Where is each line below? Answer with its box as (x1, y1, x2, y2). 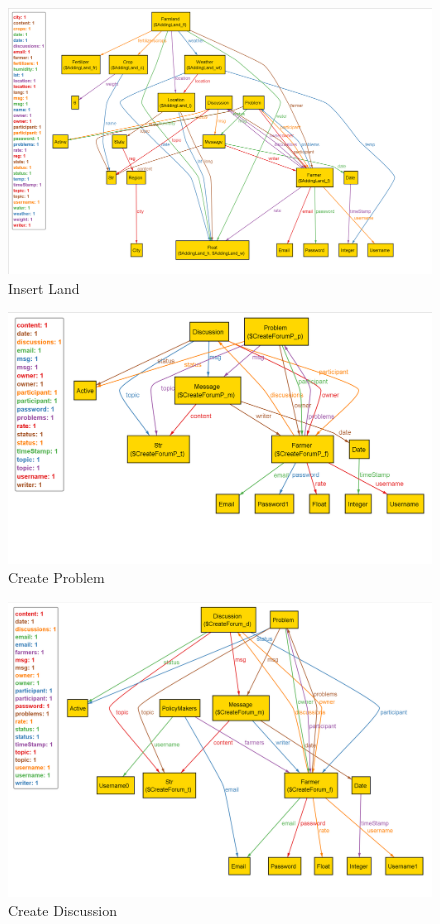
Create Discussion (8, 900, 117, 921)
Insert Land (8, 277, 80, 298)
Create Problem (8, 567, 105, 588)
